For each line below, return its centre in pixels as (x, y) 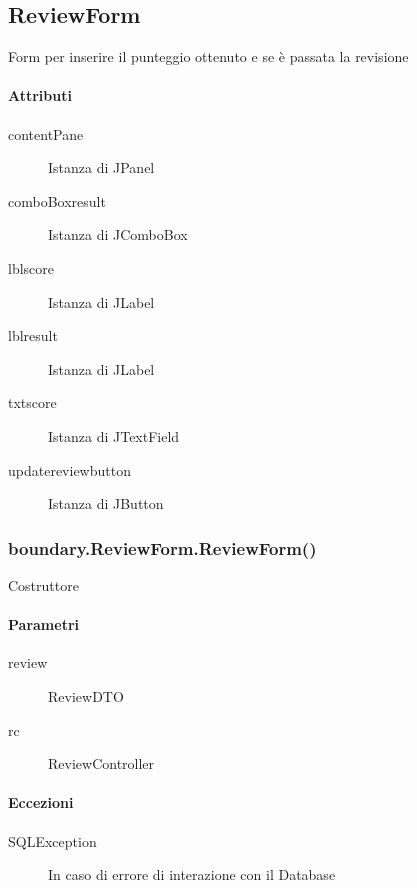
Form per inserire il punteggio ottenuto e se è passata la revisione (208, 56)
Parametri (43, 624)
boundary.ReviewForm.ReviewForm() (162, 547)
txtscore (32, 402)
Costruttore (43, 584)
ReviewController (101, 763)
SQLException (52, 840)
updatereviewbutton (69, 469)
